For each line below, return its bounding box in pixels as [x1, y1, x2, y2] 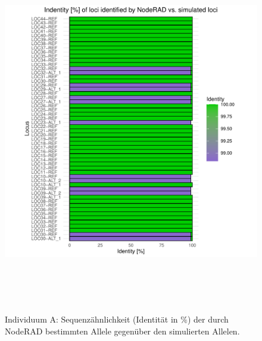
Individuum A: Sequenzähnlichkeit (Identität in [5, 313, 178, 326]
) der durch [187, 313, 229, 326]
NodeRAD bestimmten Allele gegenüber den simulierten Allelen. [5, 324, 240, 337]
